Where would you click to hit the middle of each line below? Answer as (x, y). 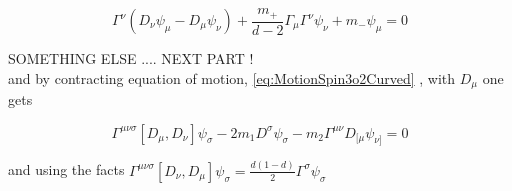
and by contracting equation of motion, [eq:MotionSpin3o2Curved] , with (232, 77)
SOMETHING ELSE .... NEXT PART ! (131, 58)
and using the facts (66, 169)
